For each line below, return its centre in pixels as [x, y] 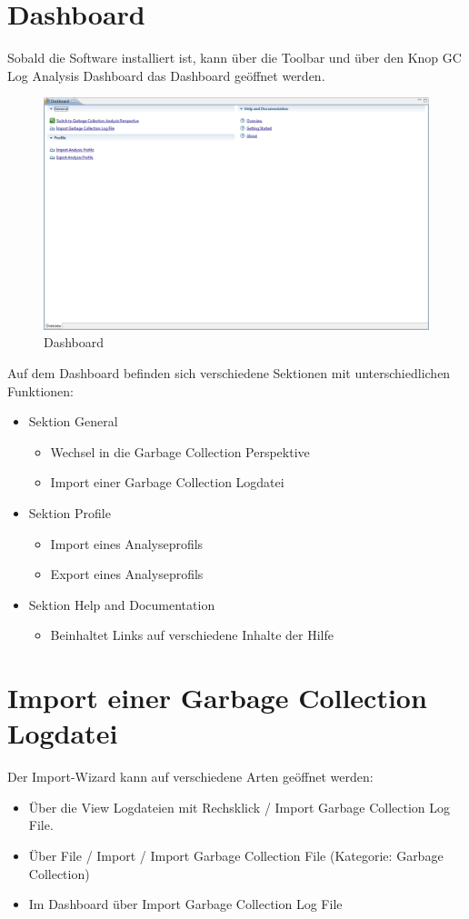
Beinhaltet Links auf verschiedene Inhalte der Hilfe [192, 635]
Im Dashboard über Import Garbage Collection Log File [185, 904]
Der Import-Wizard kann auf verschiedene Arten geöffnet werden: [190, 777]
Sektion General [73, 421]
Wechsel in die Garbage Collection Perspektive [180, 451]
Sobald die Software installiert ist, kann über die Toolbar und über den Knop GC [234, 58]
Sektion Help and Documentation [122, 604]
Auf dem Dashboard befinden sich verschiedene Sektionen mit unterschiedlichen [229, 372]
